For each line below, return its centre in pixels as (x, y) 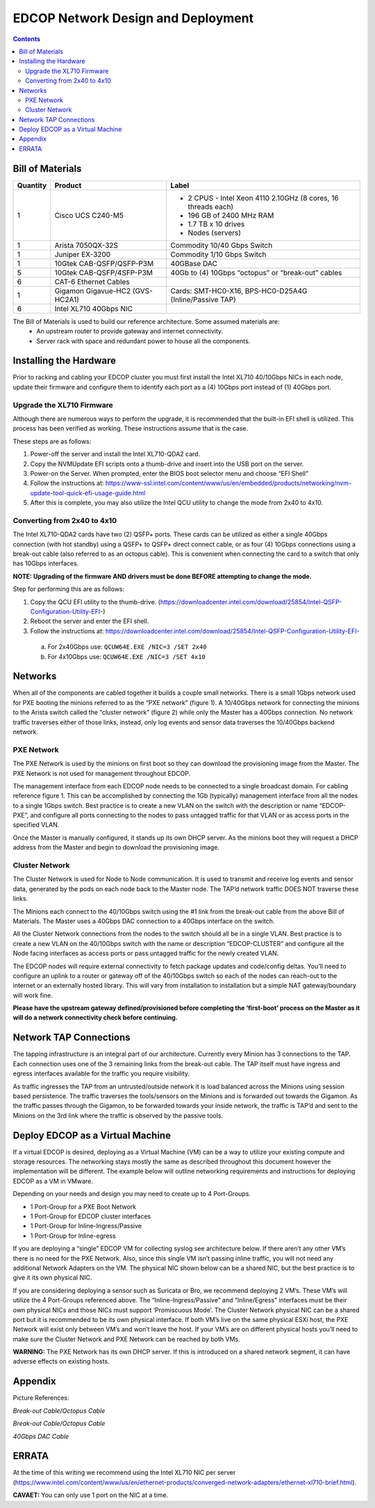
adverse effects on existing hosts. (61, 1361)
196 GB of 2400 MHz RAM (231, 215)
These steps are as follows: (52, 441)
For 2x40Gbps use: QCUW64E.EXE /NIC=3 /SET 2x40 (127, 647)
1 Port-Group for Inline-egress (73, 1236)
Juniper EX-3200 (83, 254)
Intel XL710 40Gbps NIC (94, 308)
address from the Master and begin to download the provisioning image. (116, 847)
